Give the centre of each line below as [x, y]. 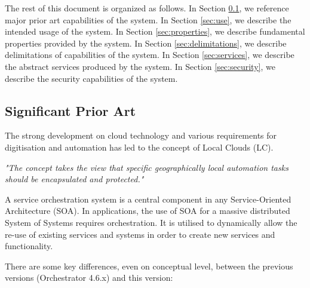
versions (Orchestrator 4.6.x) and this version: [89, 278]
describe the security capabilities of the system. [91, 78]
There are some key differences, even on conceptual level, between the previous [149, 266]
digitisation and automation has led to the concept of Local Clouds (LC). [139, 147]
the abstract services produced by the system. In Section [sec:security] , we [140, 66]
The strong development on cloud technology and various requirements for [141, 135]
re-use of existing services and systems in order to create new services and [140, 234]
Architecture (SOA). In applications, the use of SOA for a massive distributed [148, 211]
